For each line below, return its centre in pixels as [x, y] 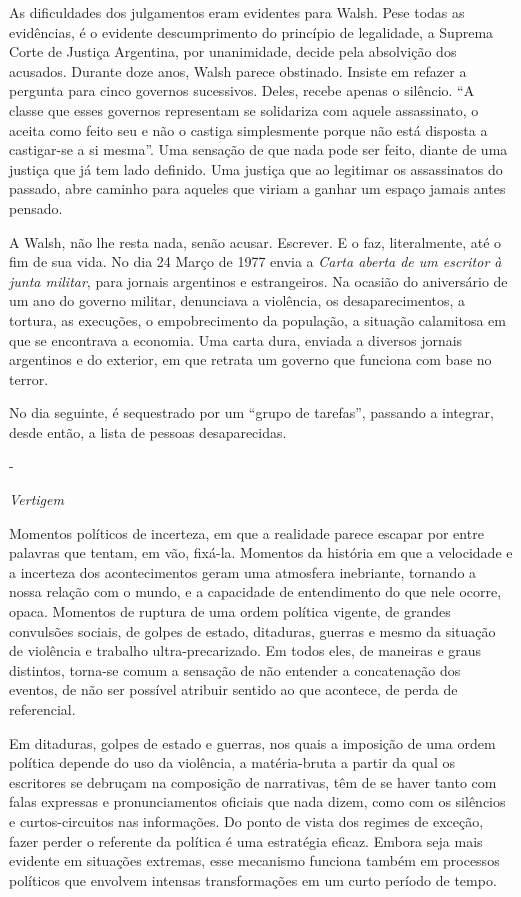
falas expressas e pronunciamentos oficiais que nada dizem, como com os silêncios [257, 801]
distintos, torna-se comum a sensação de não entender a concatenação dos [235, 669]
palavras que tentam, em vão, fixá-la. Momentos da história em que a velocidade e [261, 552]
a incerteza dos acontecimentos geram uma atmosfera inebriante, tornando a [243, 571]
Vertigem [36, 499]
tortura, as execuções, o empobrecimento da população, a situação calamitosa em [257, 319]
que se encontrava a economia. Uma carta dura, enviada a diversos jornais [236, 339]
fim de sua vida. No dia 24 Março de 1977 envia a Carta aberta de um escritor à [255, 261]
